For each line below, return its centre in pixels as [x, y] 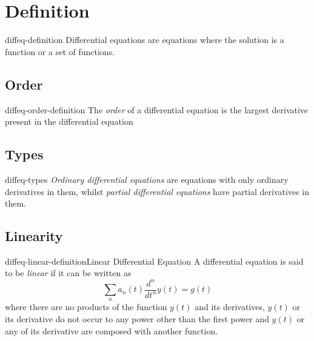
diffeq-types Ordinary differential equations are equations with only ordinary [147, 179]
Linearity [34, 236]
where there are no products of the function [86, 307]
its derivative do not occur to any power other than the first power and [137, 319]
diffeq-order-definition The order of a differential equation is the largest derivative [157, 109]
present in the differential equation [69, 121]
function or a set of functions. [60, 51]
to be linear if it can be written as [68, 273]
